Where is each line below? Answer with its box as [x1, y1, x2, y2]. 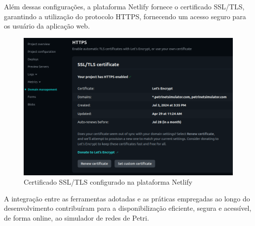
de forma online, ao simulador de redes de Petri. [4, 212, 149, 223]
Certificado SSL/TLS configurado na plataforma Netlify [24, 177, 193, 187]
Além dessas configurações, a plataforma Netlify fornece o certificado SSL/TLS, [4, 1, 245, 11]
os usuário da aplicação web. [4, 21, 90, 31]
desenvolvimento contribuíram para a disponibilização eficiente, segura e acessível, [4, 203, 252, 213]
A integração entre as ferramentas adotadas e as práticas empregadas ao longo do [4, 193, 250, 203]
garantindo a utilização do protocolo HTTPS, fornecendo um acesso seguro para [4, 11, 246, 21]
